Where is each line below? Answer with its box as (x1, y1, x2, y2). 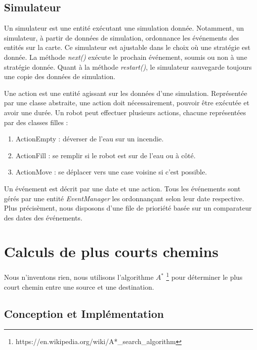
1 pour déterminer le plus (166, 270, 243, 282)
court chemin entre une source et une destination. (4, 281, 154, 292)
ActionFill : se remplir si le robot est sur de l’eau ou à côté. (15, 150, 196, 160)
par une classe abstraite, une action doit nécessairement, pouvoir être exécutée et (4, 97, 250, 108)
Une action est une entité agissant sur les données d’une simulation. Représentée (4, 87, 247, 98)
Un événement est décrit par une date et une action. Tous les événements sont (4, 183, 241, 193)
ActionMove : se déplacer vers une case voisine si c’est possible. (15, 167, 207, 177)
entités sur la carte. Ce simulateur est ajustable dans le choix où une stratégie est (4, 42, 251, 52)
